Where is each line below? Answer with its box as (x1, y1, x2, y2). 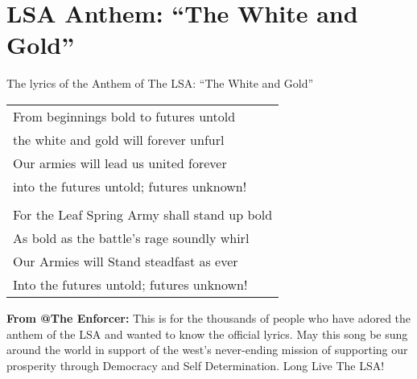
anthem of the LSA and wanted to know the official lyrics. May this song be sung (6, 325, 408, 342)
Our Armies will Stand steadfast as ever (13, 251, 238, 270)
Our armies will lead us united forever (13, 153, 227, 172)
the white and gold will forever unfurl (13, 130, 225, 149)
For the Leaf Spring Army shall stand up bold (13, 204, 273, 224)
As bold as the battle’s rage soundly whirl (13, 228, 250, 247)
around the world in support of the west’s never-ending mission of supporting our (6, 341, 408, 358)
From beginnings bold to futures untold (13, 106, 236, 126)
